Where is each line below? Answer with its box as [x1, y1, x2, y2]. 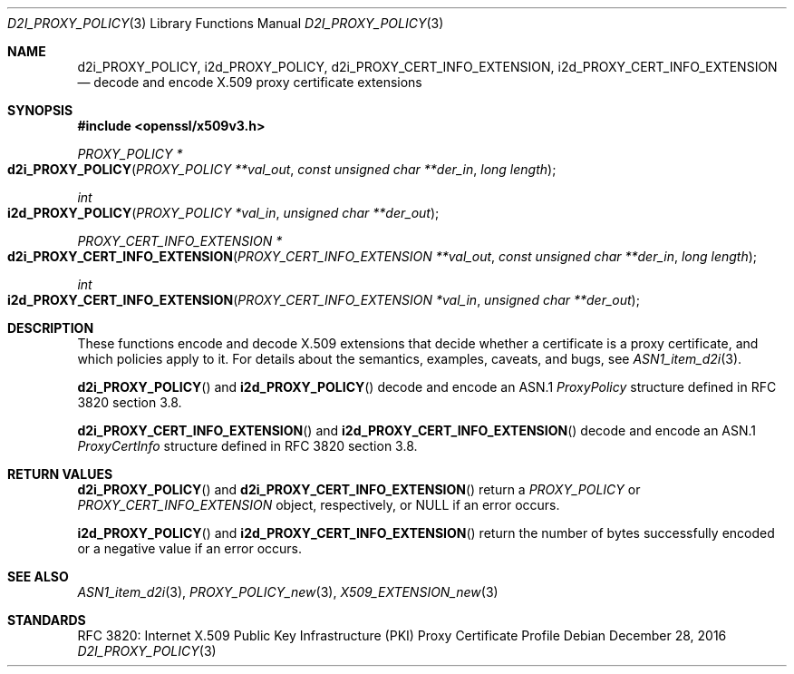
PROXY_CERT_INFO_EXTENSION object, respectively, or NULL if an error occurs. [77, 497, 560, 513]
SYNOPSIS [7, 103, 73, 118]
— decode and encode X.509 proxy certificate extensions [77, 74, 422, 90]
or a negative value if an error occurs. [77, 541, 303, 556]
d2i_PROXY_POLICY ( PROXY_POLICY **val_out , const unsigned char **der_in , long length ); [7, 161, 557, 177]
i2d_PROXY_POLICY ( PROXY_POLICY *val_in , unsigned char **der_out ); [7, 205, 440, 220]
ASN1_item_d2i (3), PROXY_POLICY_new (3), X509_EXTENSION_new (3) [77, 584, 499, 600]
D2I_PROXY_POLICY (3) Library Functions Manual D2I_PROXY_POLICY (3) [7, 15, 444, 31]
